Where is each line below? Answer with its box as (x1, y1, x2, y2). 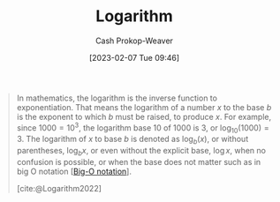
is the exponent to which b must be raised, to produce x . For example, (16, 111, 271, 122)
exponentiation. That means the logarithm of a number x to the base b (16, 101, 272, 112)
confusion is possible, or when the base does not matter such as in (16, 156, 261, 167)
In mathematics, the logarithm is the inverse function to (16, 93, 218, 103)
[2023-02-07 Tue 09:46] (88, 52, 180, 63)
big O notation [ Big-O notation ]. (16, 166, 132, 176)
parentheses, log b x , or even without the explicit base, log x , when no (16, 146, 267, 158)
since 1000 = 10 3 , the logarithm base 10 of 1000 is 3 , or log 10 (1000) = (16, 121, 270, 135)
